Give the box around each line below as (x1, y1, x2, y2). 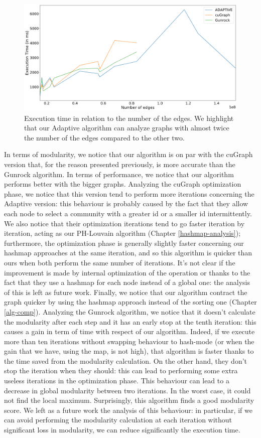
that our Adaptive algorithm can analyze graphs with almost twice (24, 122, 229, 133)
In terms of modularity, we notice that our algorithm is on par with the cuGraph (4, 149, 253, 160)
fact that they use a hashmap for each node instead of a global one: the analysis (4, 277, 250, 287)
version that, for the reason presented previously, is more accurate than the (4, 159, 235, 169)
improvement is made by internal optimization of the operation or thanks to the (4, 267, 250, 277)
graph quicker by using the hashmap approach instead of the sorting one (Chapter (4, 297, 257, 307)
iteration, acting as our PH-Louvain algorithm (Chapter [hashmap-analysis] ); (4, 228, 241, 238)
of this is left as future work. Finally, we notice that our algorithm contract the (4, 286, 247, 297)
